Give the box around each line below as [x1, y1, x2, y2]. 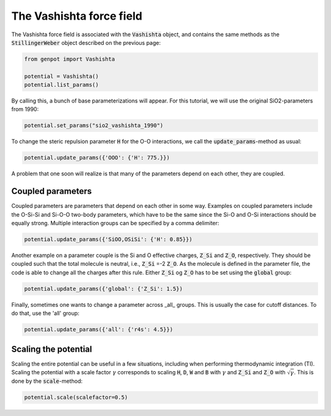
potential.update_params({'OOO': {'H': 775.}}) [24, 154, 170, 161]
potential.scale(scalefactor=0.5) [24, 394, 128, 401]
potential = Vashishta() [24, 72, 99, 80]
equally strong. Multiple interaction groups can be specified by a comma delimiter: [11, 220, 219, 227]
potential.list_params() [24, 82, 99, 88]
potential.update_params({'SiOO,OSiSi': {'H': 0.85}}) [24, 236, 192, 243]
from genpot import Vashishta [24, 55, 115, 63]
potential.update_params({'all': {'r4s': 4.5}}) [24, 326, 173, 333]
